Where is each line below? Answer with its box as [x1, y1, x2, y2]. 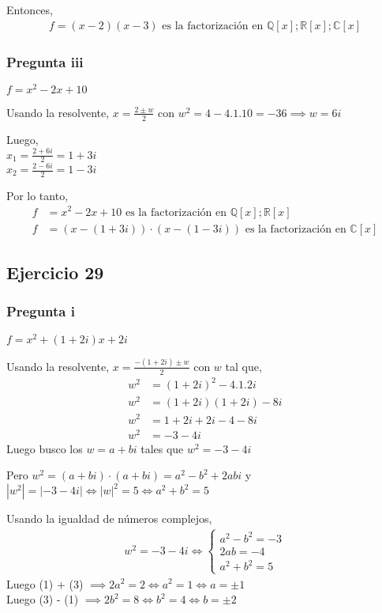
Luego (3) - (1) [6, 591, 79, 607]
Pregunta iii [6, 51, 84, 71]
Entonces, [6, 2, 53, 17]
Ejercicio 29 [6, 259, 104, 284]
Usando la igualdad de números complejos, [6, 510, 212, 527]
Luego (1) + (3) [6, 575, 84, 592]
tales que [140, 440, 184, 456]
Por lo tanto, [6, 187, 69, 203]
